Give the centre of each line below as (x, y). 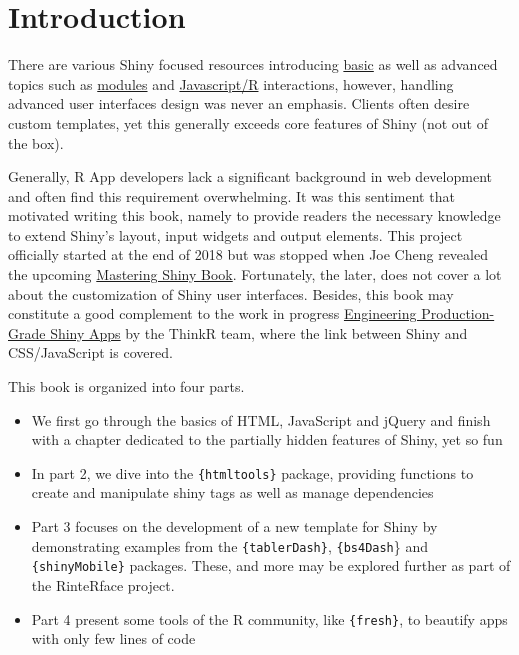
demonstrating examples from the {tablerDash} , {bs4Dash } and (230, 545)
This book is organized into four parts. (126, 386)
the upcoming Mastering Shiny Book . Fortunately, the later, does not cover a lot (255, 274)
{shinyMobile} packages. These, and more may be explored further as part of (271, 565)
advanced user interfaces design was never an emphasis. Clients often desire (239, 103)
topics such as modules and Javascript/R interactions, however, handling (231, 83)
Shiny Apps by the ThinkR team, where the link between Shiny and (259, 332)
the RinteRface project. (103, 584)
